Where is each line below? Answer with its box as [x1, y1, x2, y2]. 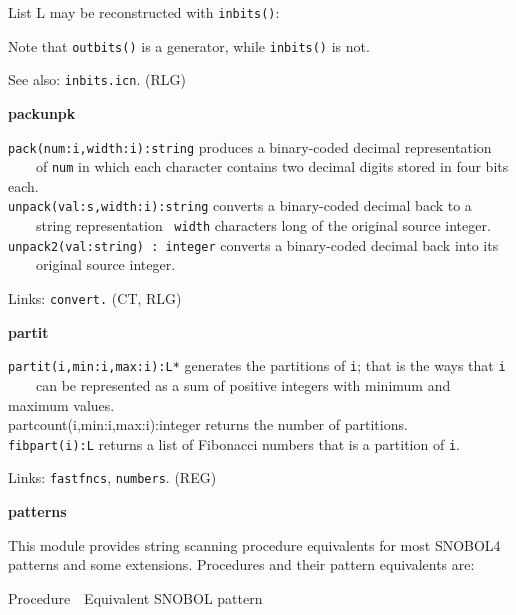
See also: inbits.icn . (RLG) [8, 69, 186, 90]
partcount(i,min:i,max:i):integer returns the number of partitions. [8, 414, 408, 435]
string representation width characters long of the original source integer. [35, 215, 491, 236]
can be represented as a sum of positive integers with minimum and [35, 374, 451, 395]
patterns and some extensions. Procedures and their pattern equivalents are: [8, 554, 475, 575]
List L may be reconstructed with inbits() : [8, 2, 280, 22]
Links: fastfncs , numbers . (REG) [8, 467, 217, 488]
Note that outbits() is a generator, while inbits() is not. [8, 35, 370, 56]
